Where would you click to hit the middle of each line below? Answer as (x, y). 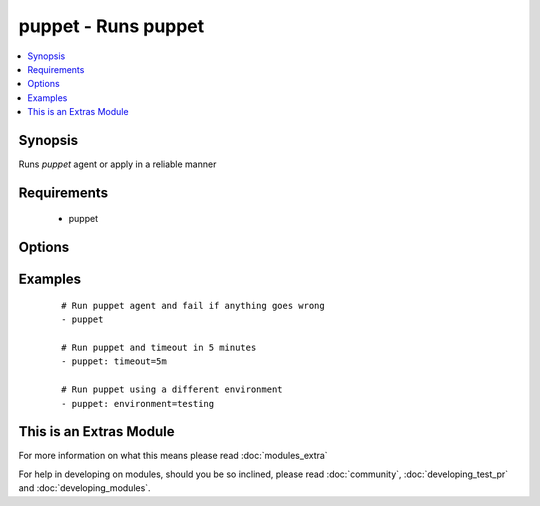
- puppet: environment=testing (138, 403)
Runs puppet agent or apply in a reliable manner (117, 164)
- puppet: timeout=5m (114, 361)
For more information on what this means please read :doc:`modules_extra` (173, 456)
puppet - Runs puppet (111, 26)
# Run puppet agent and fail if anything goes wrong (193, 305)
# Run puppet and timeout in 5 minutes (159, 348)
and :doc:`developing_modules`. (84, 488)
